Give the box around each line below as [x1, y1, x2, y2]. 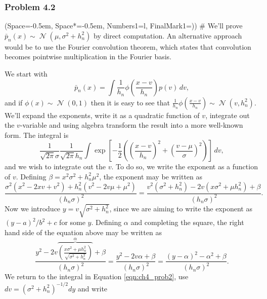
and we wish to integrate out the [5, 161, 106, 172]
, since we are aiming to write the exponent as [109, 203, 252, 214]
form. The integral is [5, 129, 69, 140]
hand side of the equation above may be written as [5, 227, 162, 238]
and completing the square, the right [130, 217, 244, 228]
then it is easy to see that [91, 97, 170, 107]
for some [59, 217, 85, 228]
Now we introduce [5, 203, 61, 214]
